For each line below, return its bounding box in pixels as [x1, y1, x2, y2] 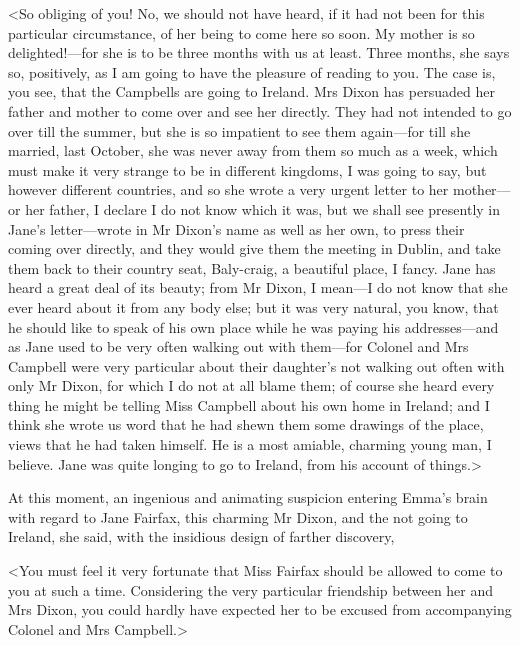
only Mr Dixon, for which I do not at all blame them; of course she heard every [8, 375, 495, 396]
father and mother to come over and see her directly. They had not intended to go [8, 100, 512, 121]
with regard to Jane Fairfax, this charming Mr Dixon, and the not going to [8, 506, 468, 527]
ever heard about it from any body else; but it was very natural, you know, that [8, 296, 499, 317]
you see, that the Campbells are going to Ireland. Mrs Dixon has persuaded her [8, 81, 495, 102]
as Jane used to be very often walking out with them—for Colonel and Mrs [8, 336, 469, 357]
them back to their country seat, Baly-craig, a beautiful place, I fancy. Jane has [8, 257, 496, 278]
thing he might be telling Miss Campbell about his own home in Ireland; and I [8, 394, 490, 415]
